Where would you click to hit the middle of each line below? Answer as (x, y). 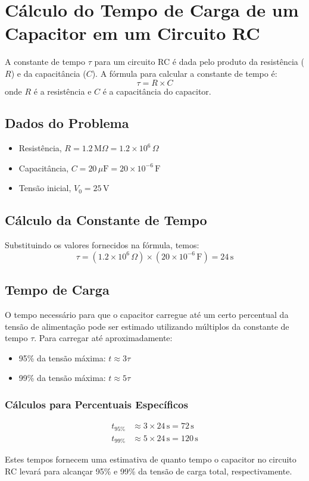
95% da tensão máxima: (62, 357)
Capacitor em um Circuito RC (132, 33)
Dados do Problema (67, 123)
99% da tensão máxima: (62, 378)
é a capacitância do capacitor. (157, 91)
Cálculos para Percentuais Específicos (96, 404)
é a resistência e (63, 91)
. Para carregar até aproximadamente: (103, 338)
